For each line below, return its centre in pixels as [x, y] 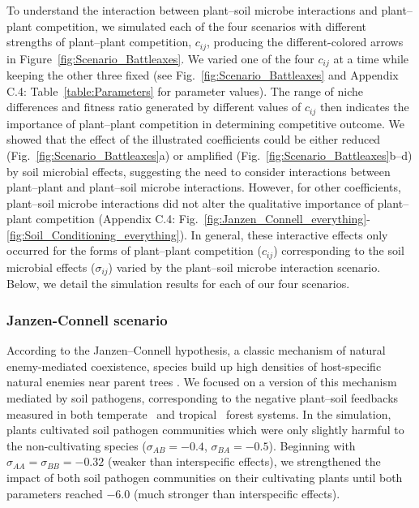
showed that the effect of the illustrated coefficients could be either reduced [194, 139]
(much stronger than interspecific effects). [237, 493]
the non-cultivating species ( [77, 445]
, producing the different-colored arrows [305, 42]
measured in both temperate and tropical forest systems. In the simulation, [199, 413]
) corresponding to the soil [339, 250]
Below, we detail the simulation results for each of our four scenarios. [178, 284]
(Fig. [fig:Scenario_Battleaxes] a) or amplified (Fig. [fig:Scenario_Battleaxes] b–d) [209, 155]
